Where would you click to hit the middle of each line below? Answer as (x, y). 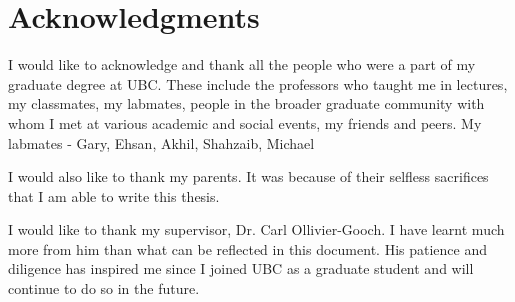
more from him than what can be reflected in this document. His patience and (247, 248)
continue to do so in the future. (104, 288)
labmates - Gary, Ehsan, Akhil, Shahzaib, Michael (161, 142)
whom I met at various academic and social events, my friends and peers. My (245, 122)
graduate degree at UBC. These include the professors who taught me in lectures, (258, 83)
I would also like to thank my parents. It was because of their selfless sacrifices (248, 176)
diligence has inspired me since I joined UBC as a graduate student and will (241, 268)
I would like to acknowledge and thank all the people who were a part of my (242, 64)
